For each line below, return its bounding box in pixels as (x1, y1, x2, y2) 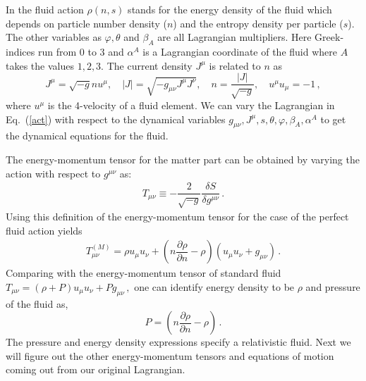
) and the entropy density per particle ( (173, 15, 343, 30)
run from (37, 44, 77, 58)
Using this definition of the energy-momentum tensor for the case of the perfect (6, 209, 349, 224)
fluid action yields (6, 223, 83, 237)
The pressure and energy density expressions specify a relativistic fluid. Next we (6, 335, 351, 349)
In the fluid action (6, 2, 84, 16)
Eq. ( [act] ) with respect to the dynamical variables (6, 111, 226, 126)
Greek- (315, 30, 344, 44)
